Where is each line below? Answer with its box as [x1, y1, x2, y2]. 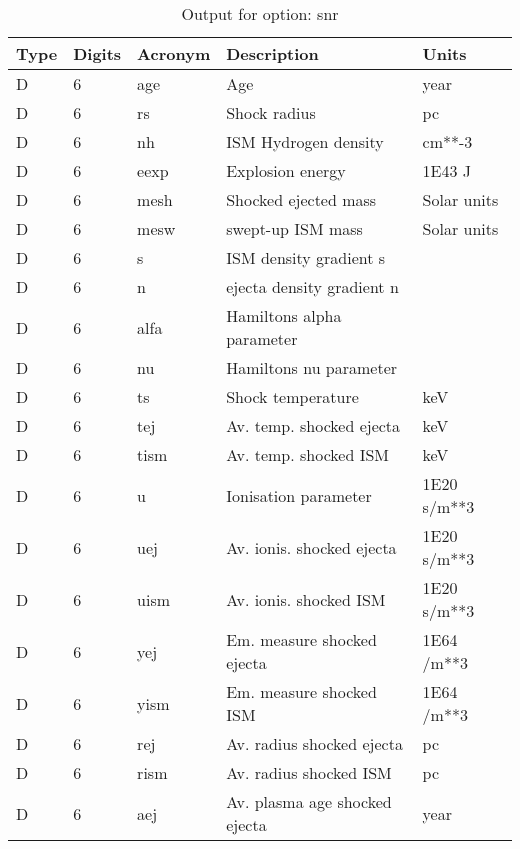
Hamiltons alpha [226, 304, 342, 327]
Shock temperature [226, 385, 359, 408]
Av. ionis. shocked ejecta [226, 535, 397, 559]
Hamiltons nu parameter [226, 356, 398, 379]
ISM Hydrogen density [226, 130, 384, 153]
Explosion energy [226, 159, 346, 182]
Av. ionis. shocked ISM [226, 587, 386, 611]
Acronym [137, 42, 211, 65]
